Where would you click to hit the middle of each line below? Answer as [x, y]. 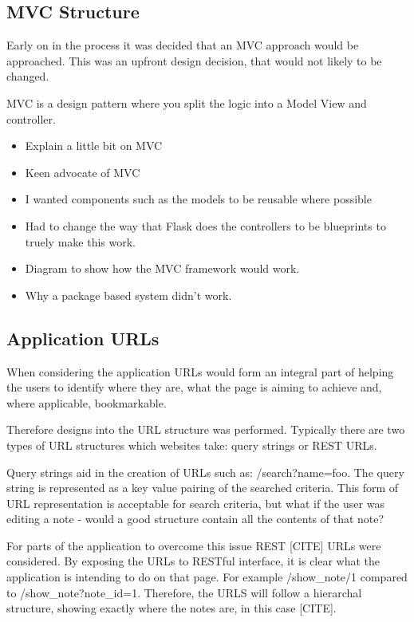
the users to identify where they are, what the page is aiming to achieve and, [194, 387]
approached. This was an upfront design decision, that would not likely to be [194, 60]
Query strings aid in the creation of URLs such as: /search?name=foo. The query [205, 472]
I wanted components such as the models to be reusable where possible [198, 199]
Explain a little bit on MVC [94, 146]
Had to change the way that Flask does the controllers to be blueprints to [205, 225]
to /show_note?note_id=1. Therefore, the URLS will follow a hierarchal [184, 592]
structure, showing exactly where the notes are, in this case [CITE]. [172, 608]
